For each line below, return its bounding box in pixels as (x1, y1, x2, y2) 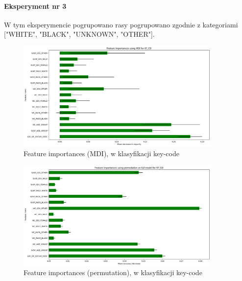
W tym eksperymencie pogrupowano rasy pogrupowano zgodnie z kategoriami (4, 19, 238, 29)
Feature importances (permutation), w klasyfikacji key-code (24, 267, 202, 278)
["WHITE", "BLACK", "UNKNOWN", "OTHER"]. (4, 29, 155, 39)
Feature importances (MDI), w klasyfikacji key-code (24, 148, 179, 158)
